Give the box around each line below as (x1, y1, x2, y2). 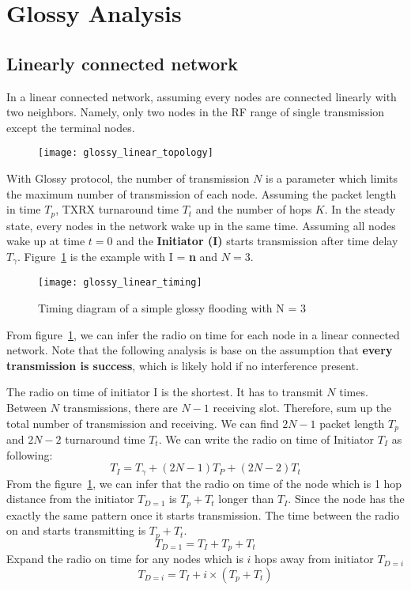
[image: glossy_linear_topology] (38, 147, 213, 159)
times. (339, 384, 368, 400)
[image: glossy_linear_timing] (38, 277, 202, 289)
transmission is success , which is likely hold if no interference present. (6, 357, 359, 373)
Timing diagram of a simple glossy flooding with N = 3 (38, 299, 306, 316)
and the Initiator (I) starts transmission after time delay (116, 233, 398, 249)
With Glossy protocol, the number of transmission (6, 170, 250, 187)
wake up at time (6, 233, 85, 249)
